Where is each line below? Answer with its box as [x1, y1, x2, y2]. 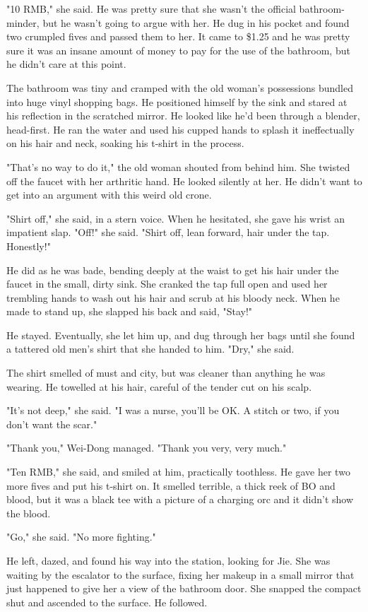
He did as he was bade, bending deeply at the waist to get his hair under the [6, 262, 339, 277]
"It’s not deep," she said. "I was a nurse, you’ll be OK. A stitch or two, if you [6, 403, 340, 418]
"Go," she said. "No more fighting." [6, 529, 156, 544]
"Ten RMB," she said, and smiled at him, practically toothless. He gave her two [6, 464, 350, 479]
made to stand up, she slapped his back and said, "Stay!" [6, 304, 253, 319]
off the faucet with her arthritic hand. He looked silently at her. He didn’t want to [6, 173, 362, 188]
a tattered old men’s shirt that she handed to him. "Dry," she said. [6, 341, 295, 356]
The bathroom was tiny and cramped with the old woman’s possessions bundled [6, 80, 354, 95]
